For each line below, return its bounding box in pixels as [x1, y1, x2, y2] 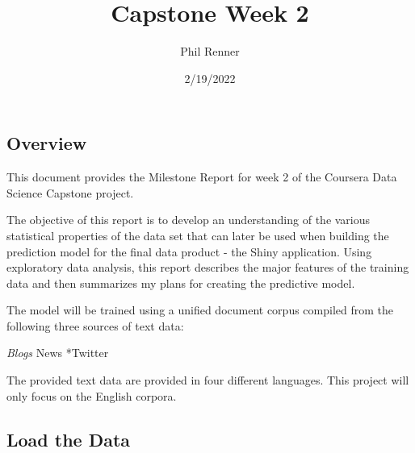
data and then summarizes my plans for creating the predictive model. [6, 274, 355, 291]
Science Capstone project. [6, 184, 134, 201]
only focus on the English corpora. [6, 387, 177, 404]
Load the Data [6, 426, 131, 451]
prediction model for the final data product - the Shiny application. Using [6, 243, 372, 260]
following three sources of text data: [6, 317, 184, 334]
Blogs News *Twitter [6, 344, 109, 361]
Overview [6, 131, 87, 156]
